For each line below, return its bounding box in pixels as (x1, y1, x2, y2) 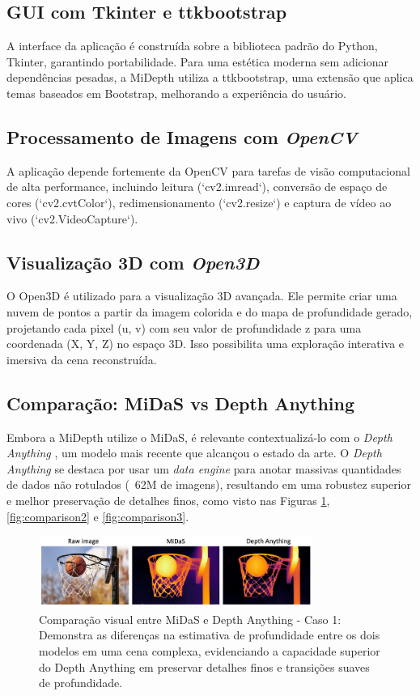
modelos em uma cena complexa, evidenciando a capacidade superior (39, 643, 380, 660)
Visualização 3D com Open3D (6, 249, 260, 274)
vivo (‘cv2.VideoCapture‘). (6, 210, 138, 227)
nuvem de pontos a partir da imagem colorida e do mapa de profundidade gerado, (6, 303, 413, 320)
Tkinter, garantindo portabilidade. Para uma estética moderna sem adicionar (6, 53, 388, 70)
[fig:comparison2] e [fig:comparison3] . (6, 507, 189, 524)
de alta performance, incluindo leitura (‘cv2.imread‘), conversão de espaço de (6, 178, 388, 195)
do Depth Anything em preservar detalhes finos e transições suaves (39, 658, 370, 675)
